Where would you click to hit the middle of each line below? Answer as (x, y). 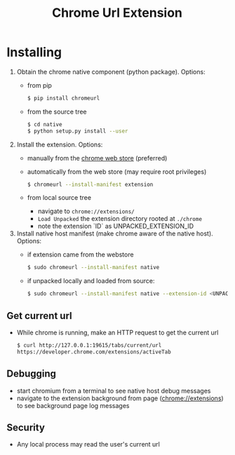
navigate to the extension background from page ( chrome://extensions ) (120, 398)
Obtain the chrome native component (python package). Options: (111, 72)
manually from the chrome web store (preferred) (97, 158)
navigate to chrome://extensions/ (86, 211)
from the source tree (57, 111)
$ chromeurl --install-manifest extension (90, 184)
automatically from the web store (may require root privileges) (117, 171)
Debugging (32, 374)
